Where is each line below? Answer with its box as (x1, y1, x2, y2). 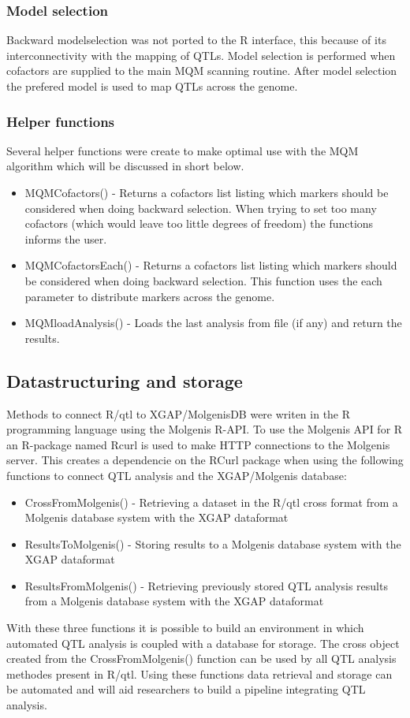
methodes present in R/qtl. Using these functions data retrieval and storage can (6, 665, 393, 682)
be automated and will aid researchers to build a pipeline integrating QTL (6, 681, 366, 698)
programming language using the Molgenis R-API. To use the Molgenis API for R (6, 421, 403, 437)
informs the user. (24, 230, 107, 247)
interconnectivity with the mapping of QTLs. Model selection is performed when (6, 47, 396, 63)
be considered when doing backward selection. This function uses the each (24, 272, 382, 288)
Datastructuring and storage (6, 368, 243, 392)
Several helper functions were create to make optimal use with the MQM (6, 142, 359, 158)
